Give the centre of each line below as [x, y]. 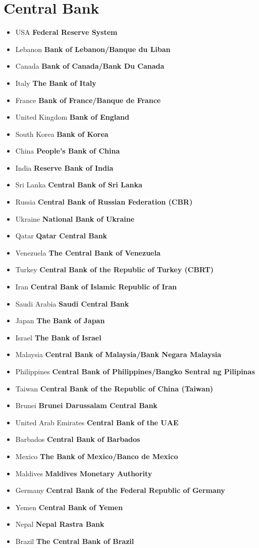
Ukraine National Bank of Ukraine [75, 218]
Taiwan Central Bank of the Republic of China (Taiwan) [114, 388]
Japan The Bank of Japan [60, 320]
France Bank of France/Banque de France [88, 100]
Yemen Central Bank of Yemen [69, 507]
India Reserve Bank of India [64, 167]
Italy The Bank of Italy [56, 83]
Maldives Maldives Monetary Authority [84, 473]
